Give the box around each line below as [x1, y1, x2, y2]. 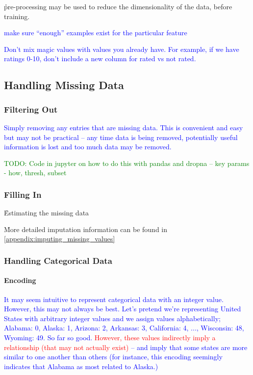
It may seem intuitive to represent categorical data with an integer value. [4, 294, 224, 304]
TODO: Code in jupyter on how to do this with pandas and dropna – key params [4, 158, 250, 168]
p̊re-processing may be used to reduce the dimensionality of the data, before [4, 1, 232, 11]
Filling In [4, 188, 42, 200]
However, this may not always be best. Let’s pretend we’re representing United [4, 304, 241, 314]
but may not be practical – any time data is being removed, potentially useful [4, 132, 238, 142]
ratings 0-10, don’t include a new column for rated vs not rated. [4, 53, 196, 64]
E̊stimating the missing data [4, 208, 89, 218]
